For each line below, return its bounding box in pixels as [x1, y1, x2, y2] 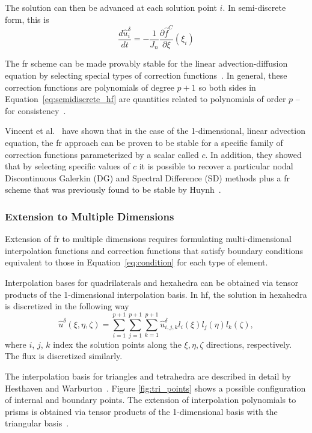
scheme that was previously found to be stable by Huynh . [5, 183, 221, 196]
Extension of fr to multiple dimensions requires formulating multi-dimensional [5, 232, 292, 245]
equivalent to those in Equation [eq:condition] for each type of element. [5, 256, 268, 268]
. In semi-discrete [222, 1, 286, 13]
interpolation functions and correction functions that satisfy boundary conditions [5, 244, 304, 256]
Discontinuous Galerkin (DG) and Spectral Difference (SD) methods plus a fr [5, 171, 290, 184]
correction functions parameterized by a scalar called [5, 148, 199, 160]
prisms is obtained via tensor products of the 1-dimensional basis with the [5, 405, 278, 417]
